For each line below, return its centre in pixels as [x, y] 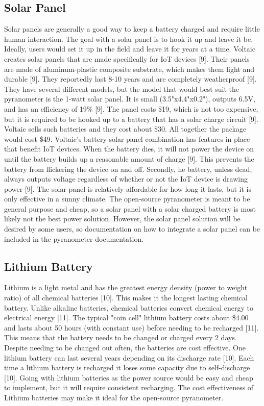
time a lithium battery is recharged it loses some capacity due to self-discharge [127, 367]
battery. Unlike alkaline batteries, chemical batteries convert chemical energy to [129, 307]
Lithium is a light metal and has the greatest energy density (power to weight [126, 287]
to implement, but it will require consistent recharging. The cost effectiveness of [129, 387]
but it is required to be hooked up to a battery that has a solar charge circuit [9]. [131, 119]
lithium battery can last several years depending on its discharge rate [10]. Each [129, 357]
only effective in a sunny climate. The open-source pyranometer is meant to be [127, 199]
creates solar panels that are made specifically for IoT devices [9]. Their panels [127, 58]
